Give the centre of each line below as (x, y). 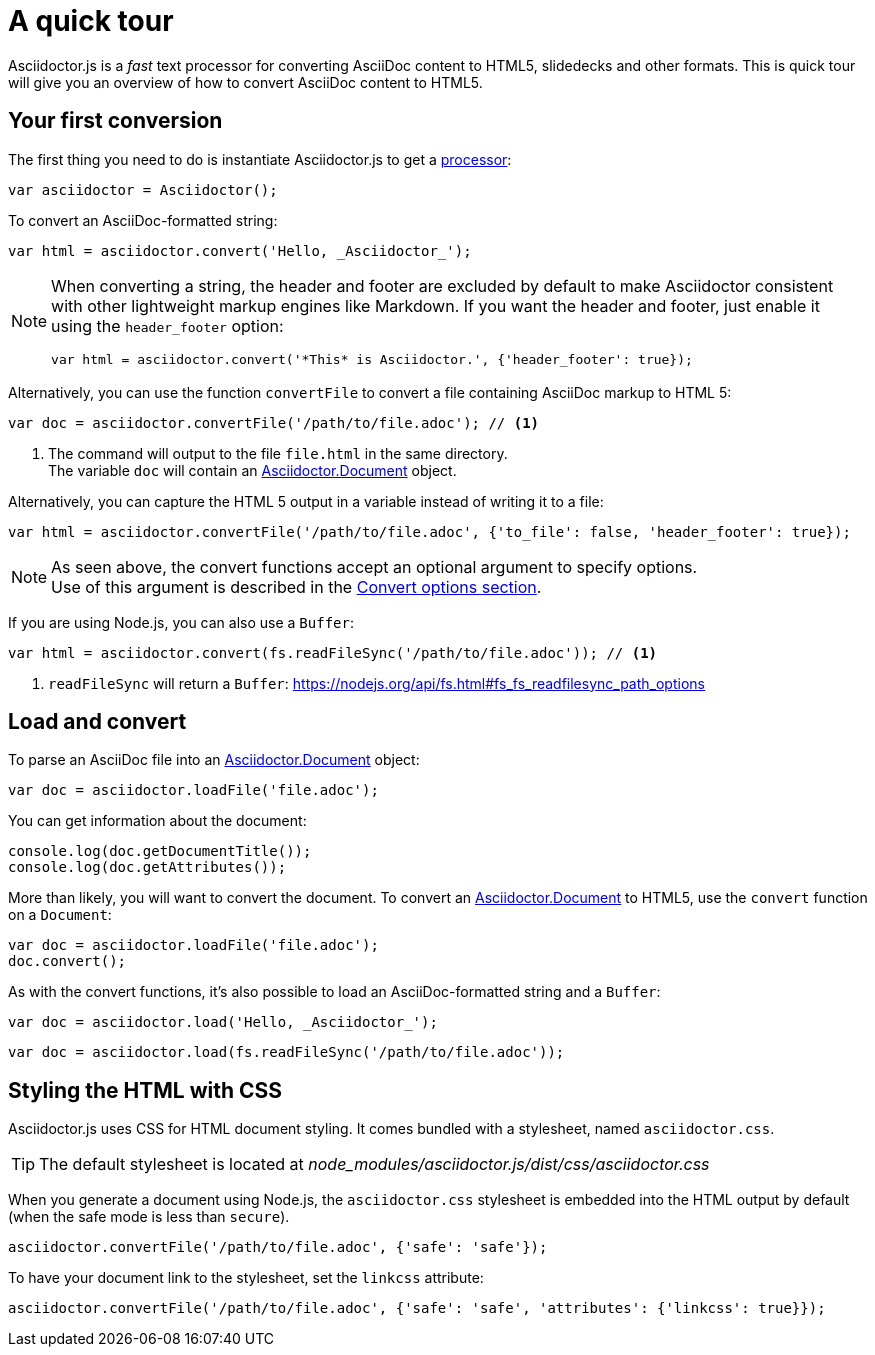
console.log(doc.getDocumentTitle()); (160, 851)
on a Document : (60, 915)
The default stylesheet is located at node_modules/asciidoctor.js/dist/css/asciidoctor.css (374, 1164)
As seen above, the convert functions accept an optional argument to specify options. (374, 566)
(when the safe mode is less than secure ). (149, 1217)
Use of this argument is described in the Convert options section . (296, 586)
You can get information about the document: (157, 821)
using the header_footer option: (167, 325)
